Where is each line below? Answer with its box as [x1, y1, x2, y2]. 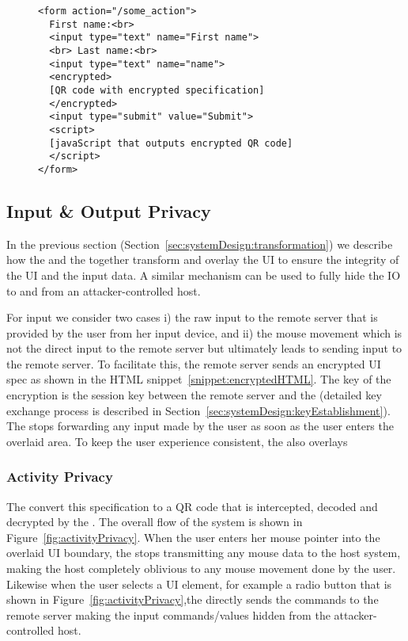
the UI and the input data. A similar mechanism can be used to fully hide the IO [6, 266, 401, 283]
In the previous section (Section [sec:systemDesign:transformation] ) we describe [6, 235, 393, 252]
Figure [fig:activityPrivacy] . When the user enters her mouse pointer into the [6, 528, 380, 545]
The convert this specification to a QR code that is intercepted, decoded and [6, 498, 378, 514]
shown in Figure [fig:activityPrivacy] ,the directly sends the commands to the [6, 591, 379, 608]
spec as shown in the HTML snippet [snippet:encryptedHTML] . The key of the [6, 371, 391, 387]
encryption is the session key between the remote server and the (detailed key [6, 387, 382, 403]
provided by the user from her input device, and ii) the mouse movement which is [6, 324, 402, 341]
